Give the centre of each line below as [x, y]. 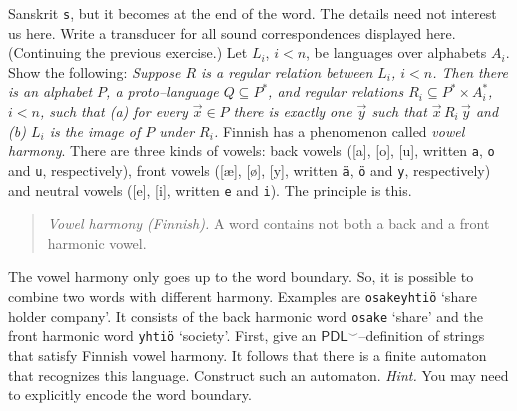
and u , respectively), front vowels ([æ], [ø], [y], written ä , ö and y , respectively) [249, 169]
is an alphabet [50, 91]
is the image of [95, 130]
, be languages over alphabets [396, 52]
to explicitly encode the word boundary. [130, 394]
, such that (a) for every [113, 111]
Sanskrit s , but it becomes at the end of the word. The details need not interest [252, 13]
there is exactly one [292, 111]
